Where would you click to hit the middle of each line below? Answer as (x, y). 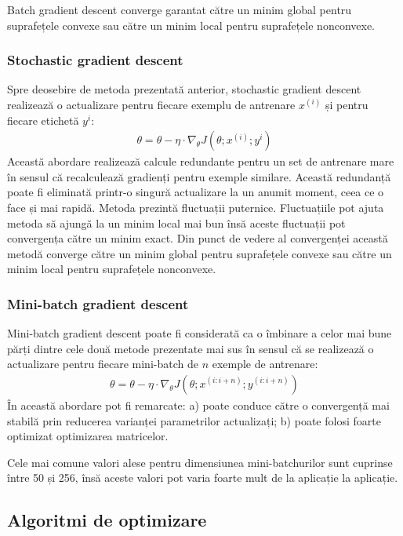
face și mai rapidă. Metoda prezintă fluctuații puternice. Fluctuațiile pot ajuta (196, 207)
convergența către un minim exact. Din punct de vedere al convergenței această (198, 238)
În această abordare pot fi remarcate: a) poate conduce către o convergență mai (198, 405)
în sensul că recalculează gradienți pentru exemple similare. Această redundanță (199, 176)
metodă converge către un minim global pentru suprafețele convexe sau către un (200, 253)
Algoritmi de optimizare (107, 520)
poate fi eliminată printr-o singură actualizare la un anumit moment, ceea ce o (196, 192)
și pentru (347, 104)
